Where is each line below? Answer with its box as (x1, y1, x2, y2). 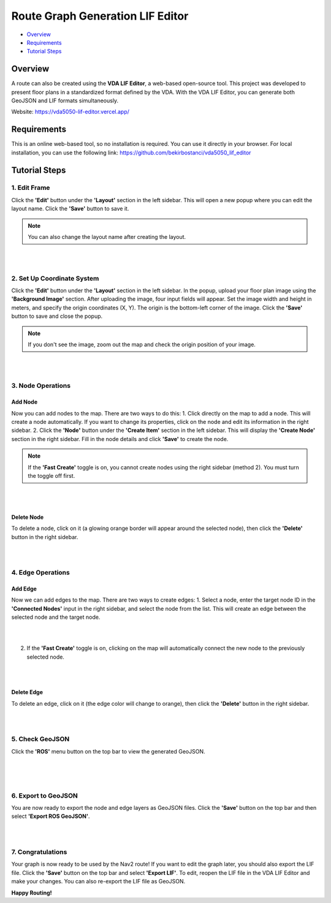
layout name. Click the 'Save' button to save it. (11, 205, 129, 213)
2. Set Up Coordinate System (11, 274, 99, 282)
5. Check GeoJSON (11, 735, 70, 744)
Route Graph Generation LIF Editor (11, 9, 189, 23)
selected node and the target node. (11, 613, 101, 621)
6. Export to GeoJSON (11, 791, 78, 799)
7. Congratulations (11, 847, 67, 856)
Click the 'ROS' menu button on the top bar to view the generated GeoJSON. (11, 747, 205, 755)
